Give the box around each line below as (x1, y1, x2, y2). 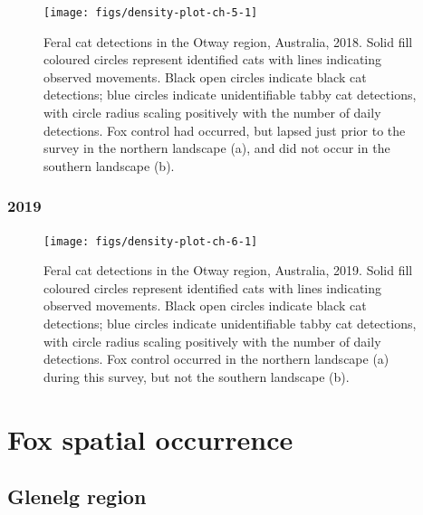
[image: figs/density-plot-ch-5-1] (43, 6, 258, 19)
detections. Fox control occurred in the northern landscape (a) (43, 349, 389, 368)
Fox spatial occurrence (7, 420, 293, 457)
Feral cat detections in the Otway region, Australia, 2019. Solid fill (43, 261, 413, 280)
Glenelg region (7, 482, 147, 510)
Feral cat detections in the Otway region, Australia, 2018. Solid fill (43, 32, 413, 51)
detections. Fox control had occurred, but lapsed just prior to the (43, 120, 406, 139)
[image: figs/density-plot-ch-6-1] (43, 234, 258, 248)
